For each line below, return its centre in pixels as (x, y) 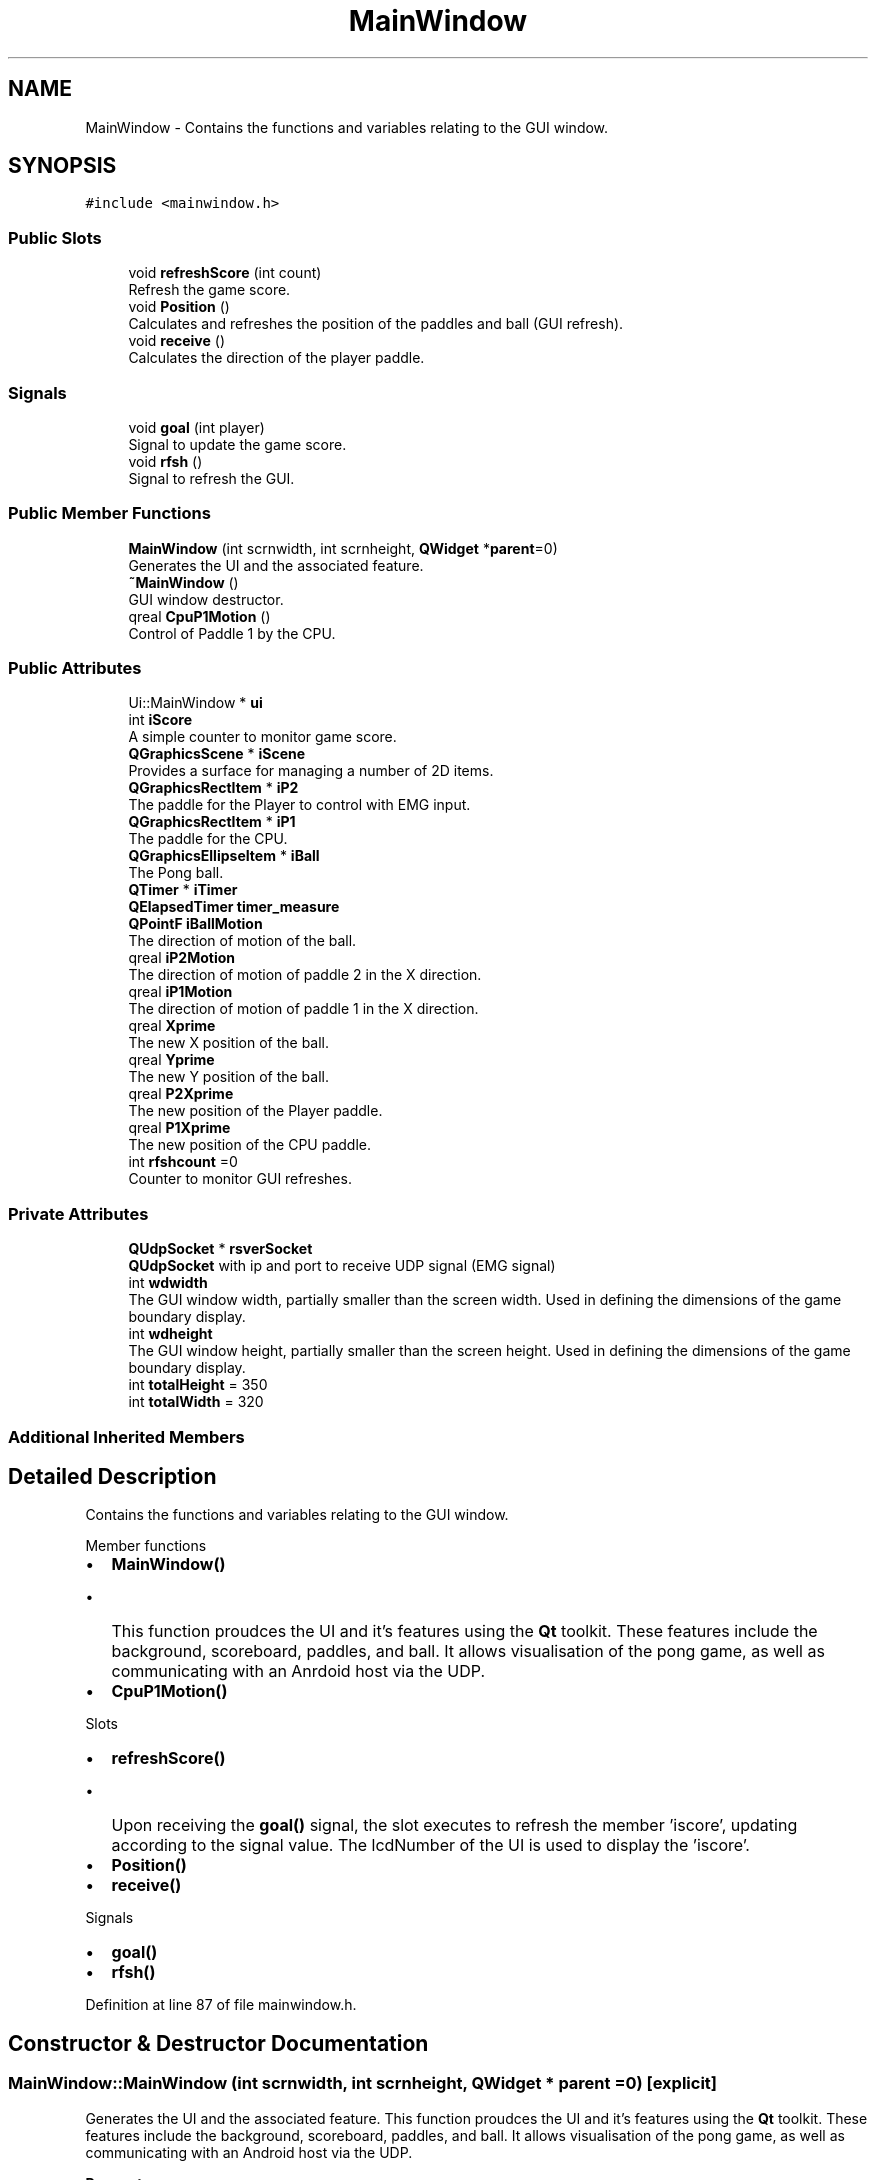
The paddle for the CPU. (208, 839)
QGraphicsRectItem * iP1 (212, 822)
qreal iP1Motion (180, 992)
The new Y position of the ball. (228, 1077)
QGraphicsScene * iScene (217, 754)
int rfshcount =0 (183, 1162)
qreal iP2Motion (182, 958)
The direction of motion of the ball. (242, 941)
